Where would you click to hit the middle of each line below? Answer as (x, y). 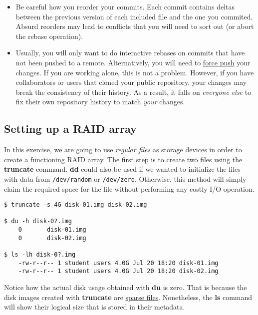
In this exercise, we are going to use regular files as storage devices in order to (123, 150)
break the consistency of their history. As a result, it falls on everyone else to (133, 92)
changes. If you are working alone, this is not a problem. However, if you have (135, 72)
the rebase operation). (49, 36)
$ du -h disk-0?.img (38, 221)
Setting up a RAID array (70, 129)
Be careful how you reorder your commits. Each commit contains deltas (125, 6)
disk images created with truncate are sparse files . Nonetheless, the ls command (128, 297)
